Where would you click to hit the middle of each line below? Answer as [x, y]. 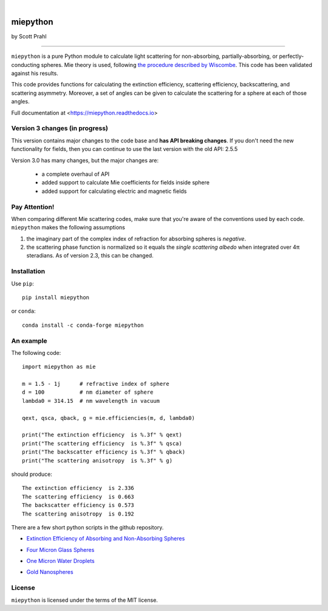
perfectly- [292, 56]
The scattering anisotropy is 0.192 [78, 514]
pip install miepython [56, 297]
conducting [26, 65]
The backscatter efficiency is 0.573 [78, 505]
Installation [28, 271]
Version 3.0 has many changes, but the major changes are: [85, 160]
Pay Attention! [33, 207]
